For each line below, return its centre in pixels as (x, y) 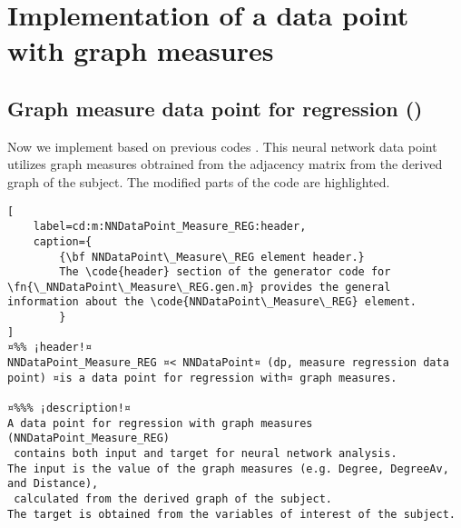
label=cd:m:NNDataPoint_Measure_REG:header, (170, 227)
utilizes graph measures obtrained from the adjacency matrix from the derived (225, 164)
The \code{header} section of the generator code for (225, 272)
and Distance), (53, 484)
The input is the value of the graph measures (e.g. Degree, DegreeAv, (228, 468)
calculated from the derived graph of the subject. (173, 499)
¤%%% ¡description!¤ (69, 408)
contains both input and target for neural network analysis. (206, 454)
